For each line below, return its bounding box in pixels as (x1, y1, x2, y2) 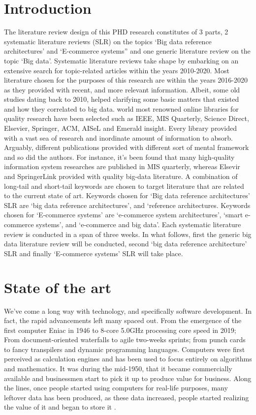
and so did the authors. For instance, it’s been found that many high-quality (4, 151, 235, 162)
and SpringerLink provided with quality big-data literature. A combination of (4, 171, 238, 181)
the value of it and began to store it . (4, 402, 116, 412)
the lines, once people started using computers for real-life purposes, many (4, 383, 228, 393)
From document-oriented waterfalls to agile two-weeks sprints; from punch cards (4, 334, 246, 345)
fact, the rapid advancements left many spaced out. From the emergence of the (4, 315, 242, 326)
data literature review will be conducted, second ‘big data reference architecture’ (4, 238, 247, 249)
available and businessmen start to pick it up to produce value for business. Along (4, 373, 252, 383)
